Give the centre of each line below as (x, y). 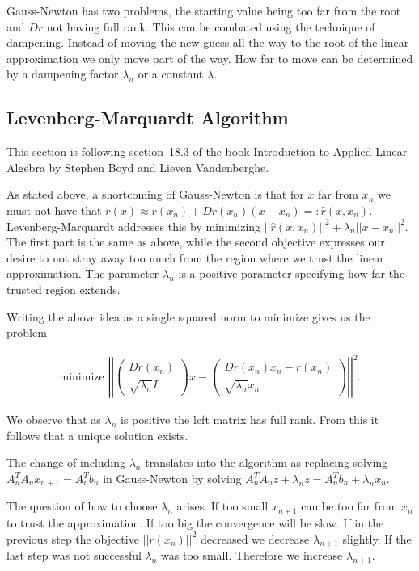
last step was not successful (74, 555)
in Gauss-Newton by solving (172, 479)
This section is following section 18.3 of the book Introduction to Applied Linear (207, 151)
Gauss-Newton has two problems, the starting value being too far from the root (204, 10)
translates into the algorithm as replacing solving (267, 462)
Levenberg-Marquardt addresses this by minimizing (134, 226)
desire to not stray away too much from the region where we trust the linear (195, 257)
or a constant (171, 74)
